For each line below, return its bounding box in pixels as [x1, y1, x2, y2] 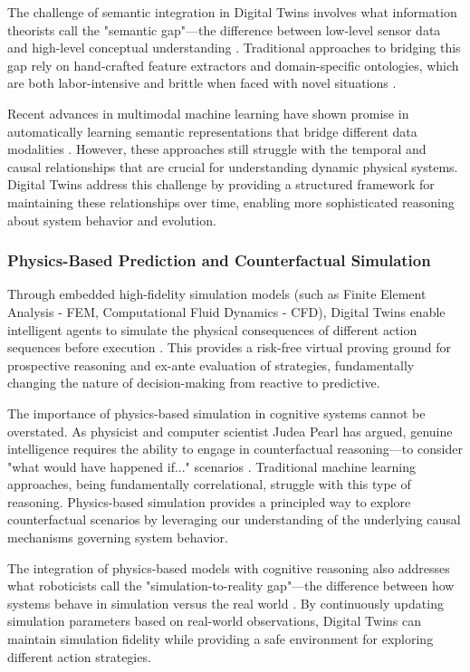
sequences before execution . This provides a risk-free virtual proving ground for [7, 338, 451, 357]
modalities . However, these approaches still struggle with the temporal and [7, 139, 427, 158]
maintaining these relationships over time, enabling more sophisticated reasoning [7, 192, 455, 211]
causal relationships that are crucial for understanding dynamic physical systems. [7, 157, 458, 176]
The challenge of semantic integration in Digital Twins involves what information [7, 3, 457, 21]
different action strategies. [7, 647, 151, 666]
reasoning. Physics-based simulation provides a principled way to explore [7, 492, 411, 511]
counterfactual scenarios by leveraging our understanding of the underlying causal [7, 510, 461, 529]
